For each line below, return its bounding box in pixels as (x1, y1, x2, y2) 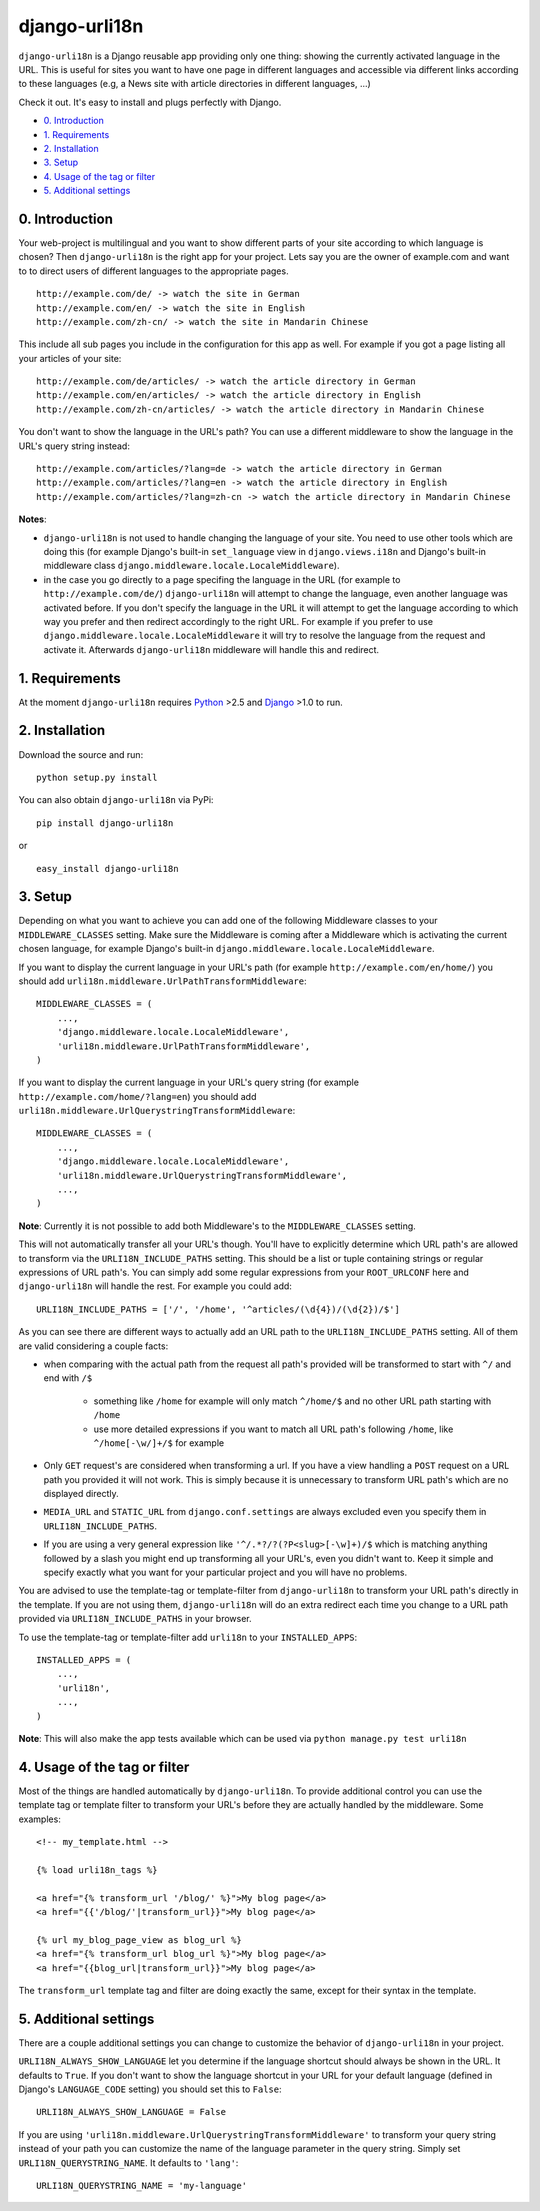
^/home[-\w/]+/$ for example (93, 1436, 225, 1449)
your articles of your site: (18, 352, 122, 364)
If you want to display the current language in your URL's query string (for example (18, 1076, 360, 1089)
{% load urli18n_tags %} (36, 1864, 158, 1875)
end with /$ (43, 1372, 93, 1384)
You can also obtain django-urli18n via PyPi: (18, 794, 214, 806)
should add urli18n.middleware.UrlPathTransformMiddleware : (18, 975, 307, 987)
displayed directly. (43, 1488, 119, 1500)
